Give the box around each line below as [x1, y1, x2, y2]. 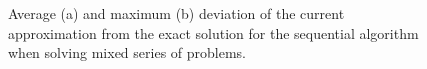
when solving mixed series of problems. [8, 42, 246, 63]
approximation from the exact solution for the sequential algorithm [8, 22, 419, 43]
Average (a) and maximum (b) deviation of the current [8, 3, 345, 23]
